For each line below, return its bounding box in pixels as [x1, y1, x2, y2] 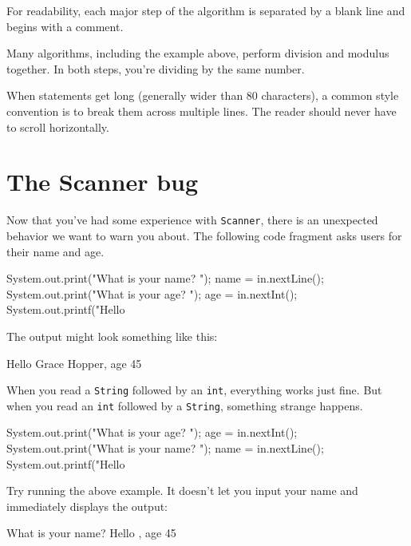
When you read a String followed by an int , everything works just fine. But [6, 382, 382, 398]
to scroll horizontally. [6, 118, 109, 135]
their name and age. [6, 243, 105, 259]
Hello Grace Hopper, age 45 [6, 354, 142, 371]
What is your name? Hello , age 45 [6, 524, 176, 541]
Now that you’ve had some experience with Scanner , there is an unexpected [6, 212, 378, 228]
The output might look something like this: [6, 327, 218, 344]
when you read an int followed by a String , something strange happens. [6, 397, 363, 413]
